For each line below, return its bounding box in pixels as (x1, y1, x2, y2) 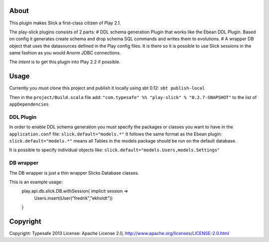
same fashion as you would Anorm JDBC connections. (9, 50, 121, 56)
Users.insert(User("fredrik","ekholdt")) (34, 195, 113, 201)
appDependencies (9, 102, 49, 107)
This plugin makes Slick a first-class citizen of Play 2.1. (9, 20, 122, 26)
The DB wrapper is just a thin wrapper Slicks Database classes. (9, 170, 139, 176)
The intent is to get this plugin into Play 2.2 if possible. (9, 59, 121, 65)
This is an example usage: (9, 179, 63, 185)
